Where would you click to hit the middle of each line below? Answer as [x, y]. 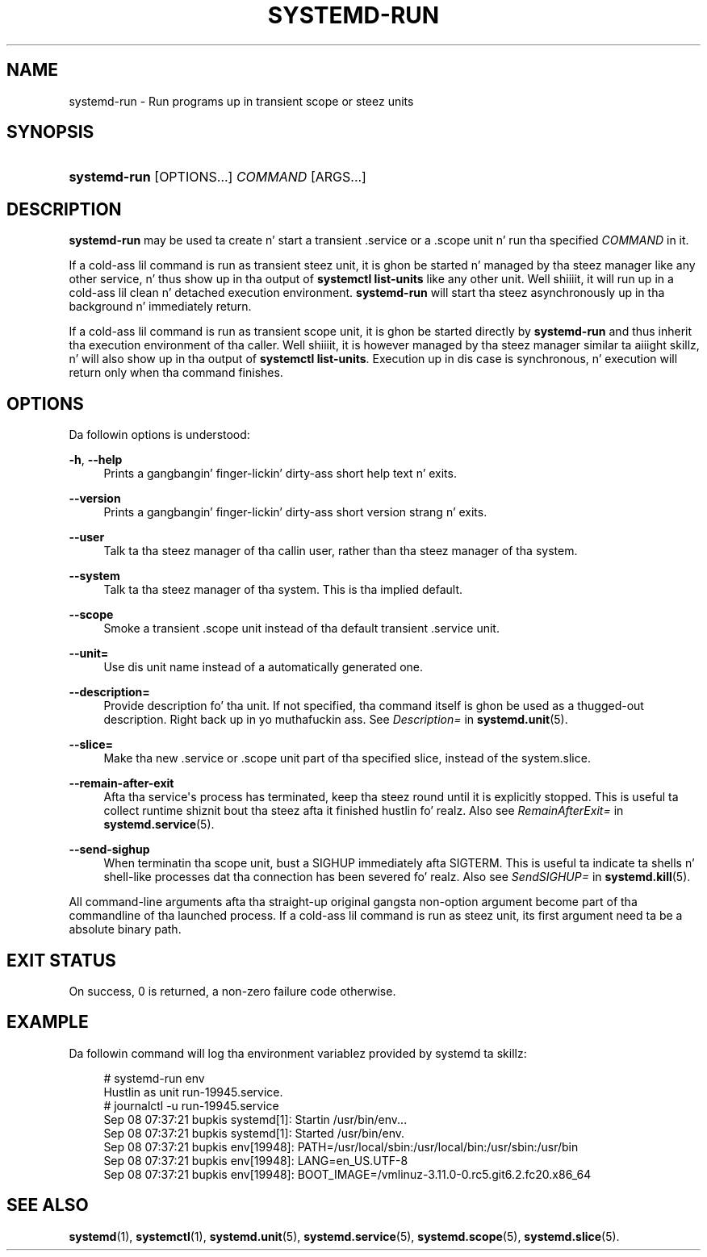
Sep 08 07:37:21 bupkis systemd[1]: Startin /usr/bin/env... [255, 1119]
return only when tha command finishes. [176, 373]
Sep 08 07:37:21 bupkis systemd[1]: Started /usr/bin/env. [254, 1133]
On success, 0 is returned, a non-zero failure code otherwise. [232, 991]
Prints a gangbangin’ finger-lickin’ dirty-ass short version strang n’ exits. [295, 512]
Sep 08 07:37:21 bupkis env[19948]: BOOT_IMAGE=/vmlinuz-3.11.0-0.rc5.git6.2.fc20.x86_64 [347, 1174]
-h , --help [96, 460]
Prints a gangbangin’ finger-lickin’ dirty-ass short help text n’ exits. [280, 474]
